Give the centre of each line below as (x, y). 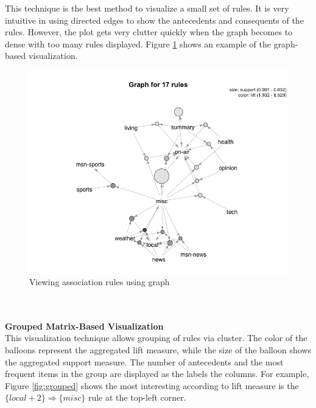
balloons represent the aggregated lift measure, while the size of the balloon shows (158, 350)
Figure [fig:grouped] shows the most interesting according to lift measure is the (152, 385)
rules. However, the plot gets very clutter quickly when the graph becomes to (149, 32)
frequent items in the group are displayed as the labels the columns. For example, (157, 374)
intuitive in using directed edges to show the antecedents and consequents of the (154, 20)
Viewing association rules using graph (100, 282)
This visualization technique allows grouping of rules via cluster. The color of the (156, 338)
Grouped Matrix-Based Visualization (84, 326)
